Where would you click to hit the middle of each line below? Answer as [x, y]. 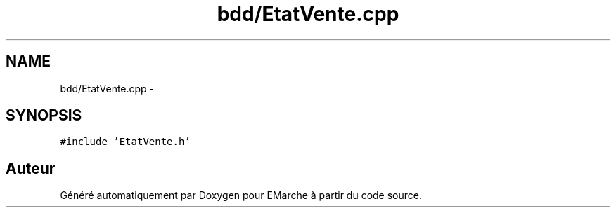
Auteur [31, 168]
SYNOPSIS [44, 116]
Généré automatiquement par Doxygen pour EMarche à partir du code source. [241, 195]
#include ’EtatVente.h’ [125, 142]
